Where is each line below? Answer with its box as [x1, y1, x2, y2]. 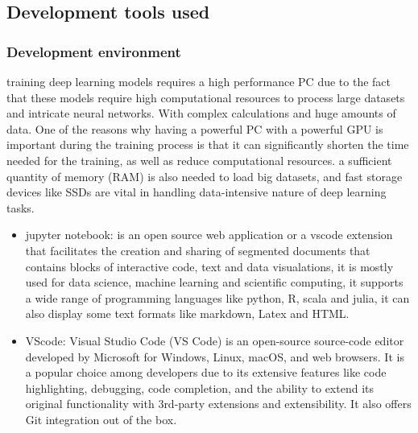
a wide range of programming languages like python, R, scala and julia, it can [25, 289, 410, 306]
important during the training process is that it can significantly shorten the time [6, 136, 409, 153]
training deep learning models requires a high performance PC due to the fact [6, 73, 391, 89]
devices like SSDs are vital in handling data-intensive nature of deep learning [6, 184, 387, 200]
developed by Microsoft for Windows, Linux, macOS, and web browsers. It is [25, 348, 404, 365]
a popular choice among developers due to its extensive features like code [25, 364, 387, 381]
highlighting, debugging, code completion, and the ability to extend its [25, 379, 374, 396]
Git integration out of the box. [25, 410, 177, 427]
